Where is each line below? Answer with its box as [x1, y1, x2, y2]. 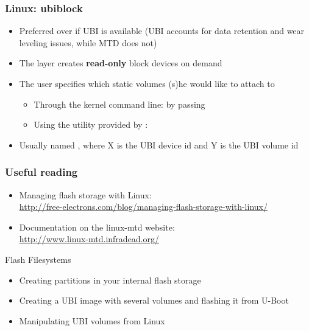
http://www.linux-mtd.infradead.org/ [19, 232, 159, 245]
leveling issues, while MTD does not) [19, 36, 157, 49]
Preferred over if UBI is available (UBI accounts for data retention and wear [19, 24, 305, 37]
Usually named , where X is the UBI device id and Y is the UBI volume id [19, 138, 299, 151]
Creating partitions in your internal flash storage [19, 273, 201, 286]
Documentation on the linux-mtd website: [19, 220, 175, 233]
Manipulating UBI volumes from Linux [19, 314, 165, 327]
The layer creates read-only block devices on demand [19, 57, 222, 69]
